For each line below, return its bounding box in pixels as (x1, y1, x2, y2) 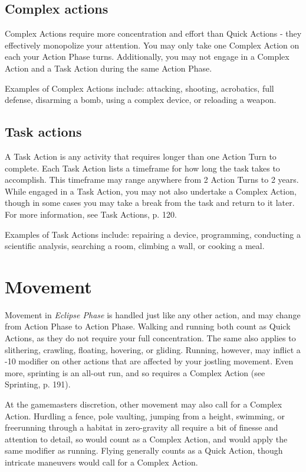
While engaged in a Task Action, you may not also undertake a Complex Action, (5, 185, 297, 197)
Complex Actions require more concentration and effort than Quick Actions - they (5, 27, 302, 40)
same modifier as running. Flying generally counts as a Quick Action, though (5, 444, 283, 457)
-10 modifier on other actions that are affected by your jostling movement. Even (5, 355, 294, 367)
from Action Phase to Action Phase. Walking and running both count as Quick (5, 320, 291, 332)
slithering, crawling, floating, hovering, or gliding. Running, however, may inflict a (5, 343, 301, 355)
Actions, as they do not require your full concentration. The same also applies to (5, 332, 296, 344)
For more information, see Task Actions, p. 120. (5, 208, 177, 220)
